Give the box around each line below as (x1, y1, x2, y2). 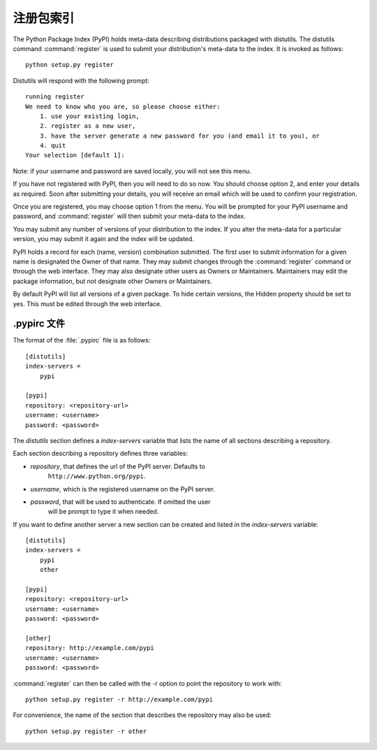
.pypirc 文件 (13, 318, 66, 330)
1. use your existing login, (39, 112, 140, 120)
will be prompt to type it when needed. (47, 507, 159, 516)
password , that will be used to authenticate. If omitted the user (30, 497, 211, 506)
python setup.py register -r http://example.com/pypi (25, 695, 213, 703)
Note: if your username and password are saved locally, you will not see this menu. (13, 166, 251, 175)
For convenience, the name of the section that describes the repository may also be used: (13, 711, 272, 719)
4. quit (39, 142, 66, 150)
